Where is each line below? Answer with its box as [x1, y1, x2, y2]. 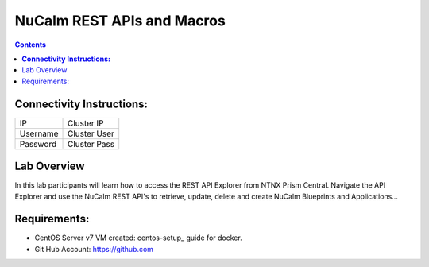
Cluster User [67, 128, 115, 139]
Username [19, 128, 59, 139]
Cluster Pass [67, 138, 115, 149]
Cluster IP [67, 118, 104, 129]
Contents [14, 40, 47, 49]
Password [19, 138, 57, 149]
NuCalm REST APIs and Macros [14, 12, 226, 29]
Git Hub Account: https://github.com [34, 244, 154, 253]
